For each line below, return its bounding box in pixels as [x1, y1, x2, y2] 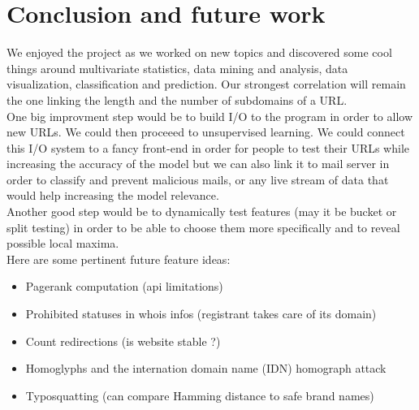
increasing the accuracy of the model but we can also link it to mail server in [6, 155, 390, 172]
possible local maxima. [6, 235, 119, 252]
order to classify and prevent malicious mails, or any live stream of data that [6, 170, 389, 188]
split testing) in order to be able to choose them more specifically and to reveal [6, 218, 400, 235]
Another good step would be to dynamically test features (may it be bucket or [6, 203, 397, 220]
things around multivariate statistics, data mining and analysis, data [6, 59, 348, 76]
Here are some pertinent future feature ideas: [6, 250, 231, 267]
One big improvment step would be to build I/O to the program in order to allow [6, 107, 413, 124]
